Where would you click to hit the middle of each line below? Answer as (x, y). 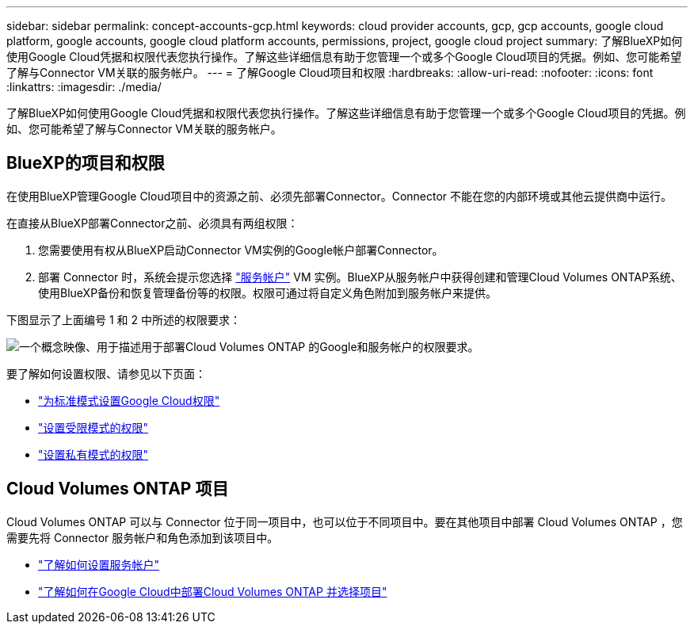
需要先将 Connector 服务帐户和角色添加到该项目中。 (143, 537)
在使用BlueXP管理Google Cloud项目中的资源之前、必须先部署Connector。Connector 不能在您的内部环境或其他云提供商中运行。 (339, 196)
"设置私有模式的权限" (93, 454)
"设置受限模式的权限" (93, 427)
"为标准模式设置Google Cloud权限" (129, 400)
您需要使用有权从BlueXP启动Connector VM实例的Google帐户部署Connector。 (241, 250)
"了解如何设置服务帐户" (99, 564)
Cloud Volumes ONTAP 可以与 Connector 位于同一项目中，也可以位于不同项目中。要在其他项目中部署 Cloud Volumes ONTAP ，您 (345, 521)
